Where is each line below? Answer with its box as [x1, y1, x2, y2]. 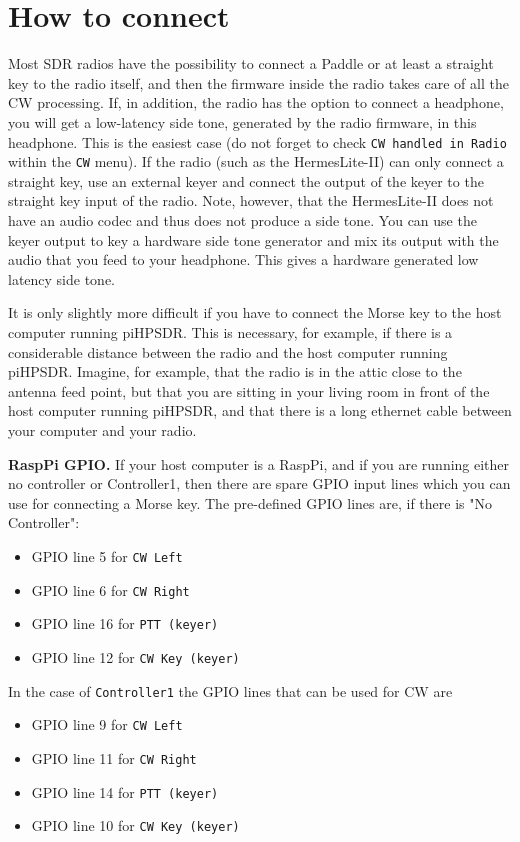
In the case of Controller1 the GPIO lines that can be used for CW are [8, 680, 453, 701]
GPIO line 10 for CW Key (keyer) [31, 815, 240, 836]
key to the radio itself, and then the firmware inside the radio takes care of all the [8, 72, 509, 93]
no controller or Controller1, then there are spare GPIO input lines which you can [8, 473, 511, 494]
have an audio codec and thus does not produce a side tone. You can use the [8, 210, 477, 230]
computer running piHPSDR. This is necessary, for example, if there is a [8, 321, 453, 342]
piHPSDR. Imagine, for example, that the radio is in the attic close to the [8, 361, 462, 382]
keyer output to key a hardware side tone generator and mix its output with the [8, 229, 499, 250]
